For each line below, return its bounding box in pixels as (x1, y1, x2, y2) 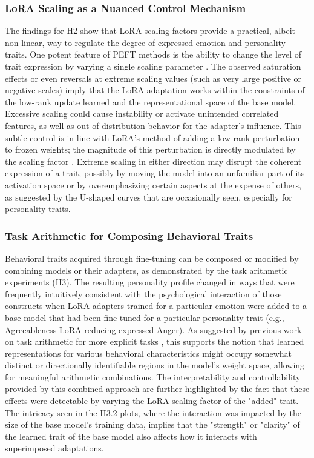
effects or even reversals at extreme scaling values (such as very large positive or (5, 71, 301, 84)
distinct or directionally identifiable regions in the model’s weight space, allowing (5, 359, 305, 371)
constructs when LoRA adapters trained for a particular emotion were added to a (5, 299, 307, 312)
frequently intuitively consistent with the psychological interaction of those (5, 287, 282, 300)
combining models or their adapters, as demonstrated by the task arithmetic (5, 264, 288, 276)
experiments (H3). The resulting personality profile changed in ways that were (5, 276, 295, 288)
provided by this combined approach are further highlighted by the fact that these (5, 382, 310, 395)
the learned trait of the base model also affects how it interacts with (5, 430, 257, 442)
